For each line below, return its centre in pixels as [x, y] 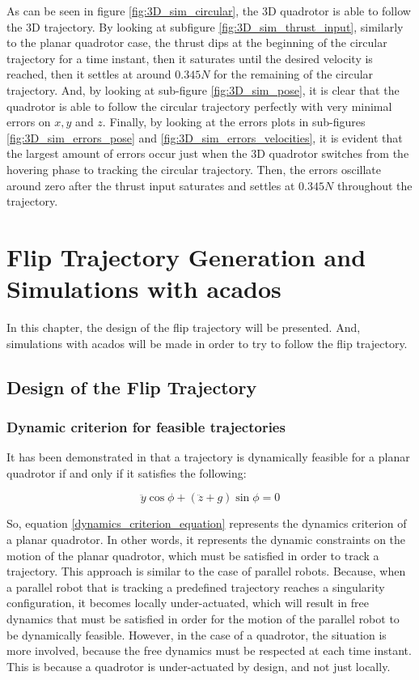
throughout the [375, 185]
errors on [29, 122]
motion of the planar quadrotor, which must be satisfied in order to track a [193, 555]
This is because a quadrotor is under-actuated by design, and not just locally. [199, 666]
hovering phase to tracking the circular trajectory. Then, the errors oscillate [194, 169]
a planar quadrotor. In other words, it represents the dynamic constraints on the [206, 539]
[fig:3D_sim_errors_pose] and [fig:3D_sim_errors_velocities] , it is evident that [205, 137]
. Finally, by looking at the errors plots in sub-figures [234, 122]
